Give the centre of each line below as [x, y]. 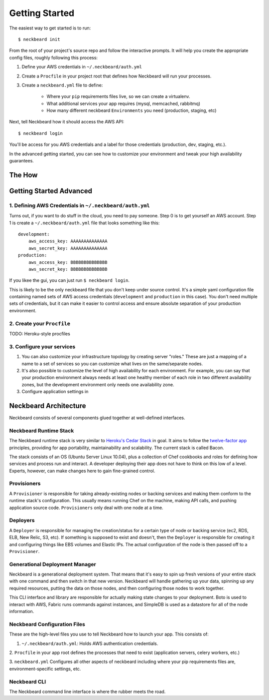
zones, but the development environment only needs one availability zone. [98, 384]
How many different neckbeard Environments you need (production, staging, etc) [132, 110]
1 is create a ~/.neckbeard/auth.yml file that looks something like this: [84, 223]
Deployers [22, 521]
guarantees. [22, 161]
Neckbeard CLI [28, 682]
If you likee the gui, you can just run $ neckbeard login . [69, 280]
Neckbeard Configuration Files [47, 624]
